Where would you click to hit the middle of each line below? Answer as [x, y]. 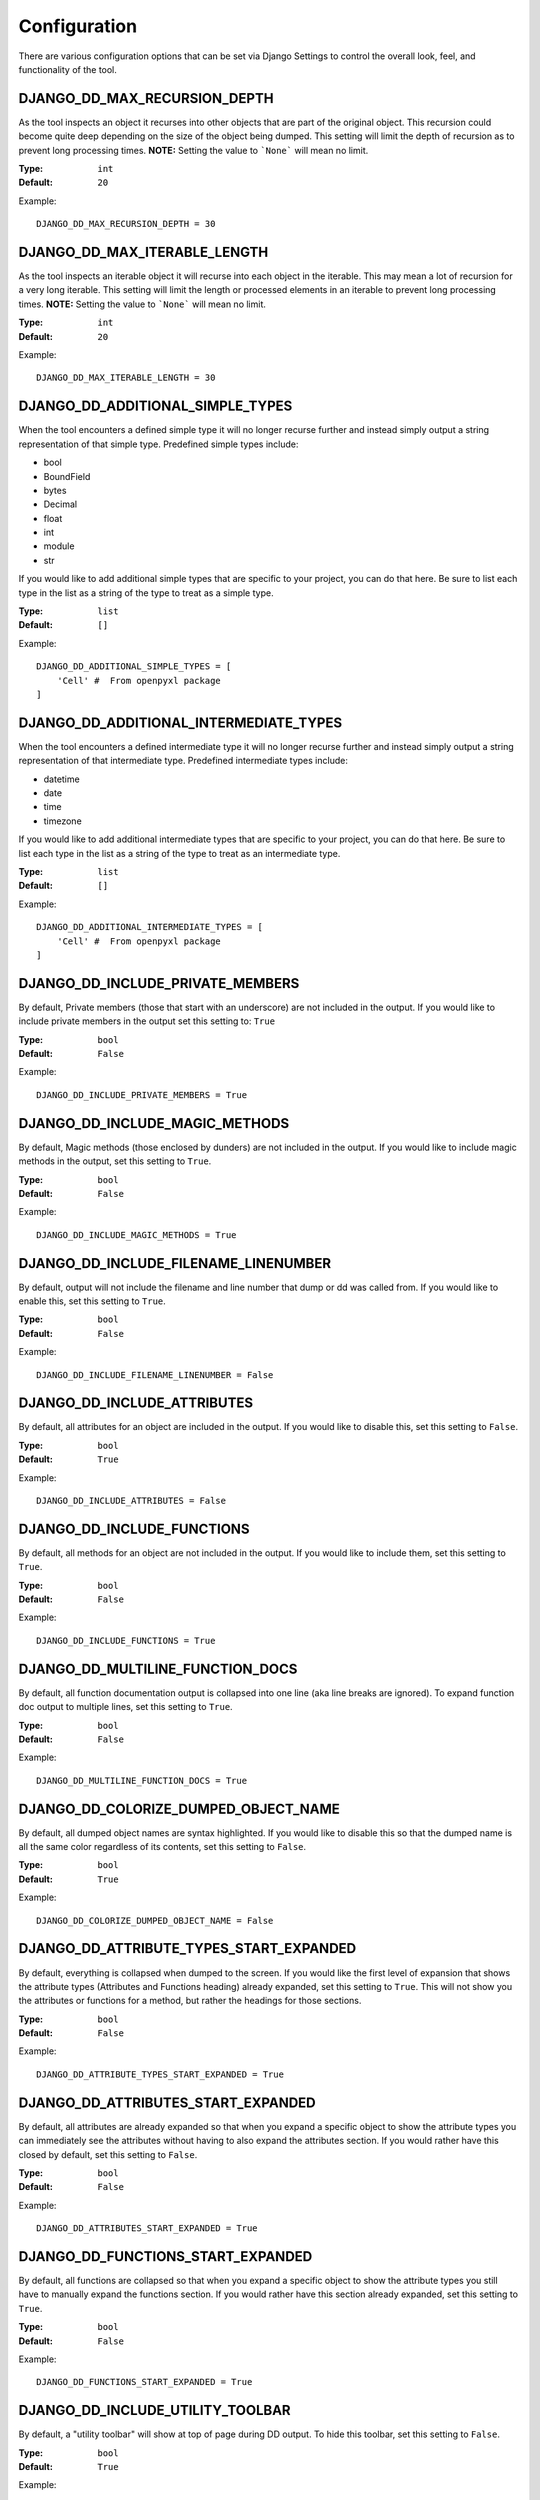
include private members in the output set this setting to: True [146, 1021]
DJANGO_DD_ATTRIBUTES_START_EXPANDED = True [147, 2228]
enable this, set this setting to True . [92, 1301]
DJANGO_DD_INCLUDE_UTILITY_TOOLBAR [154, 2410]
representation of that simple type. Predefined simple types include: [158, 444]
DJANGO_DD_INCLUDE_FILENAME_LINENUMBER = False [155, 1374]
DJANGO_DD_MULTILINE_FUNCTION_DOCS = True [142, 1780]
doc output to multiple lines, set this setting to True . [126, 1707]
